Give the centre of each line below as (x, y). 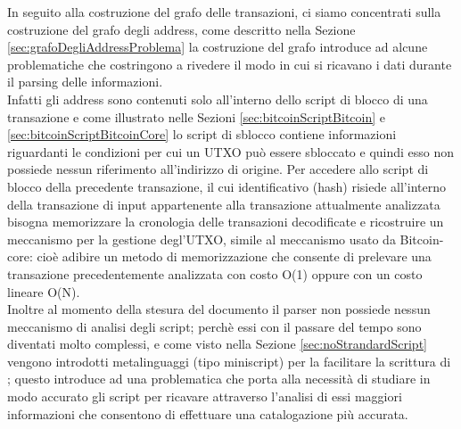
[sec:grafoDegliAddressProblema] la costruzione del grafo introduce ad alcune (218, 47)
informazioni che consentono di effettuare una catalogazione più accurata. (208, 413)
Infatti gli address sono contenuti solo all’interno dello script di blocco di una (218, 99)
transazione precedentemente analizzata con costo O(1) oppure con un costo (215, 273)
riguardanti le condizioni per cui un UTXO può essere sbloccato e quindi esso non (231, 151)
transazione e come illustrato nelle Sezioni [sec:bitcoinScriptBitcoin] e (197, 116)
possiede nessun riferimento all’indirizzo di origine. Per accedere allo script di (218, 169)
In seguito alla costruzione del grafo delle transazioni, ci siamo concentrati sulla (224, 12)
